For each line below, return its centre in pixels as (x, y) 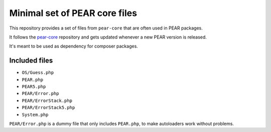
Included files (31, 61)
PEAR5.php (34, 87)
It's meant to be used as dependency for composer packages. (74, 46)
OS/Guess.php (38, 73)
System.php (35, 114)
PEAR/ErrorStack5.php (48, 108)
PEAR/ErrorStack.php (47, 100)
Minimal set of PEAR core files (73, 13)
